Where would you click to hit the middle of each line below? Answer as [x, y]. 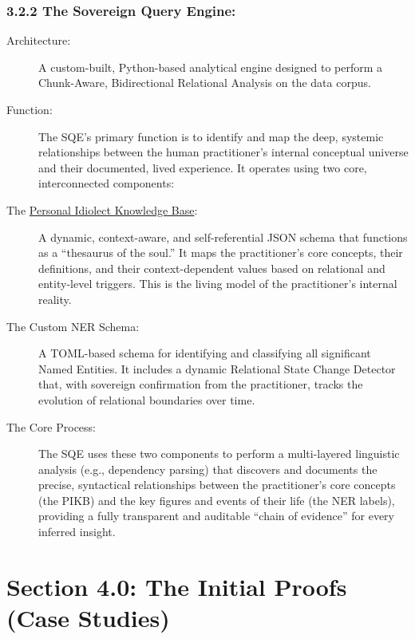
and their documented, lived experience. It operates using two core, [203, 167]
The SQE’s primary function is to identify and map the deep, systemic [211, 136]
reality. [55, 299]
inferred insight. [77, 532]
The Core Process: [51, 426]
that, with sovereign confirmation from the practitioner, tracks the [201, 384]
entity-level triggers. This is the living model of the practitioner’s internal [218, 284]
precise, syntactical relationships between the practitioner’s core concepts [217, 485]
